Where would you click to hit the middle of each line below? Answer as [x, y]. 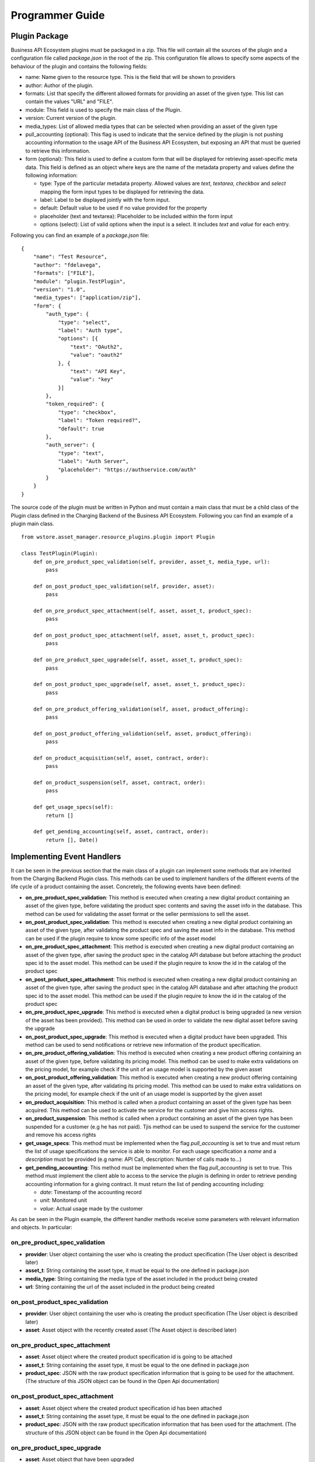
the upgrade [40, 1029]
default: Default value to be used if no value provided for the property [123, 208]
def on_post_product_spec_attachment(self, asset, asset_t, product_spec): [144, 635]
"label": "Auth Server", [94, 461]
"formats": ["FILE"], [64, 273]
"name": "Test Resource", [70, 257]
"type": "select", [84, 322]
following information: [52, 175]
